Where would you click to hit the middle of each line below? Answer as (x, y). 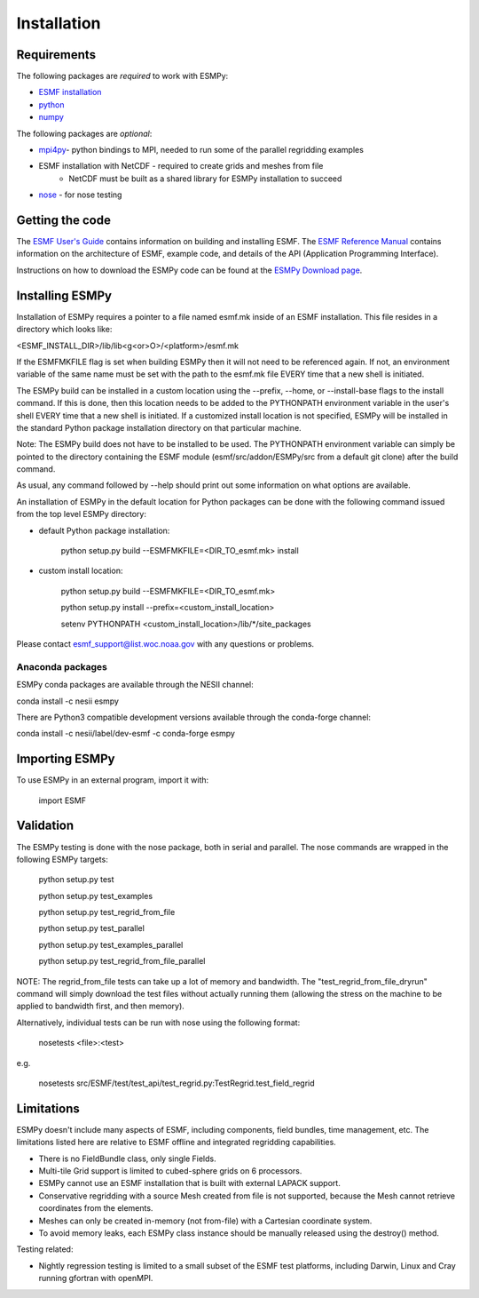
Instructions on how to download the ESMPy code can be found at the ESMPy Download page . (189, 270)
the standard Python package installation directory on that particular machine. (159, 427)
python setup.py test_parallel (92, 928)
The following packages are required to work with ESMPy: (122, 76)
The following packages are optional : (84, 133)
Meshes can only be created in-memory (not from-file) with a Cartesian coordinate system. (205, 1221)
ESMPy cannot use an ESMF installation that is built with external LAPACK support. (189, 1183)
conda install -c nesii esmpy (68, 701)
